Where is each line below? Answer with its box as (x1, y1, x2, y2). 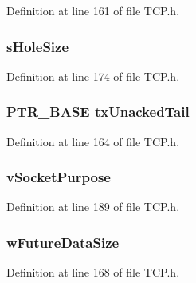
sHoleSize (6, 36, 69, 56)
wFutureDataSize (6, 232, 120, 252)
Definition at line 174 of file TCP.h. (6, 67, 180, 84)
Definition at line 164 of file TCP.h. (6, 133, 180, 149)
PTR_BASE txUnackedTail (6, 102, 190, 122)
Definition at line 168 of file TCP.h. (6, 264, 180, 281)
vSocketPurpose (6, 167, 111, 187)
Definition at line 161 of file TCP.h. (6, 2, 180, 18)
